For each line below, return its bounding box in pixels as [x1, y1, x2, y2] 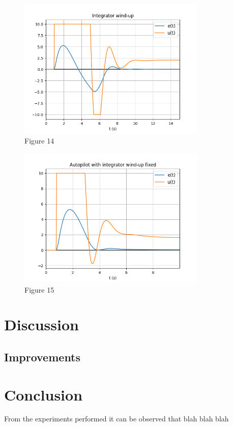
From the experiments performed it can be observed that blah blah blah [4, 413, 229, 424]
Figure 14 [24, 135, 54, 146]
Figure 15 [24, 284, 54, 295]
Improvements [4, 349, 81, 364]
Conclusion [4, 384, 83, 405]
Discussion [4, 314, 79, 335]
